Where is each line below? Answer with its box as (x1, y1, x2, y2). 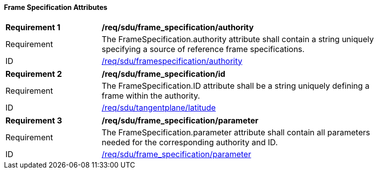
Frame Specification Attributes (4, 3, 108, 11)
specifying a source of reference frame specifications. (102, 44, 305, 54)
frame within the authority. (102, 90, 200, 101)
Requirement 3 (5, 115, 62, 125)
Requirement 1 (5, 22, 61, 32)
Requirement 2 (5, 68, 62, 79)
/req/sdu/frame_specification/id (102, 68, 226, 79)
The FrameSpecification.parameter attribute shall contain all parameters (102, 127, 370, 137)
